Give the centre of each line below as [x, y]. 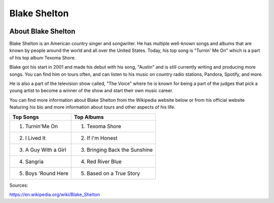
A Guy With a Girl [46, 150]
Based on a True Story [113, 173]
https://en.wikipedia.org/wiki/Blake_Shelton [55, 194]
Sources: [19, 185]
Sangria [35, 161]
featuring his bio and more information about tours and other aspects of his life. [92, 107]
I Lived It [35, 138]
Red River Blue [104, 161]
